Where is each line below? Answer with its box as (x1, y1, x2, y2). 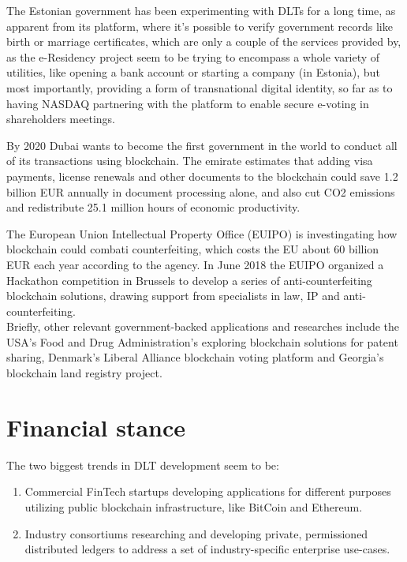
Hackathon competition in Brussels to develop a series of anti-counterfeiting (6, 272, 372, 288)
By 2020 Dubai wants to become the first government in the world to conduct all (6, 137, 398, 153)
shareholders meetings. (6, 111, 115, 127)
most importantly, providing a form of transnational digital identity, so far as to (6, 79, 393, 96)
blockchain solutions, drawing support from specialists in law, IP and (6, 287, 340, 304)
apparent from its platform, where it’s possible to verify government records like (6, 17, 393, 34)
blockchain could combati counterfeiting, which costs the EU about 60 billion (6, 241, 379, 257)
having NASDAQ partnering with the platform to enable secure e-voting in (6, 95, 369, 111)
